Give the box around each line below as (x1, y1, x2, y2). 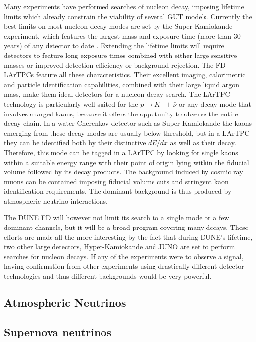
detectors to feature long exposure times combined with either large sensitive (4, 50, 237, 60)
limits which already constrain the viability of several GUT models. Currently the (4, 11, 252, 21)
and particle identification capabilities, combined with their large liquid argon (4, 79, 240, 89)
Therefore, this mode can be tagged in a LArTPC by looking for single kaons (4, 147, 238, 157)
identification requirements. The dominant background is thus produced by (4, 186, 232, 196)
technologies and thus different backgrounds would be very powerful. (4, 271, 212, 281)
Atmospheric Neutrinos (4, 295, 126, 310)
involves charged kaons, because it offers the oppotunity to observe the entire (4, 108, 238, 118)
